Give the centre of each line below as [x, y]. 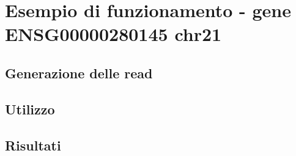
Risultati [33, 145]
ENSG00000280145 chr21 [113, 34]
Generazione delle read [79, 72]
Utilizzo [30, 109]
